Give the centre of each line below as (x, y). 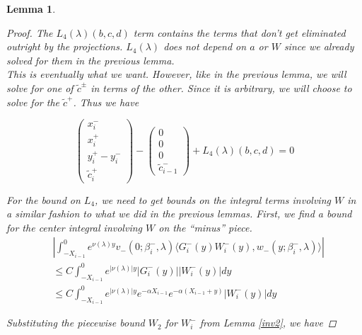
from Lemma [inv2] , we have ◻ (268, 323)
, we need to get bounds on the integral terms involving (213, 199)
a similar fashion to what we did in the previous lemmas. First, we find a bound (179, 214)
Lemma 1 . (31, 8)
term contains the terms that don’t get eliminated (239, 32)
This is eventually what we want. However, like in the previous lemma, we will (176, 74)
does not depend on (205, 46)
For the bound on (43, 199)
